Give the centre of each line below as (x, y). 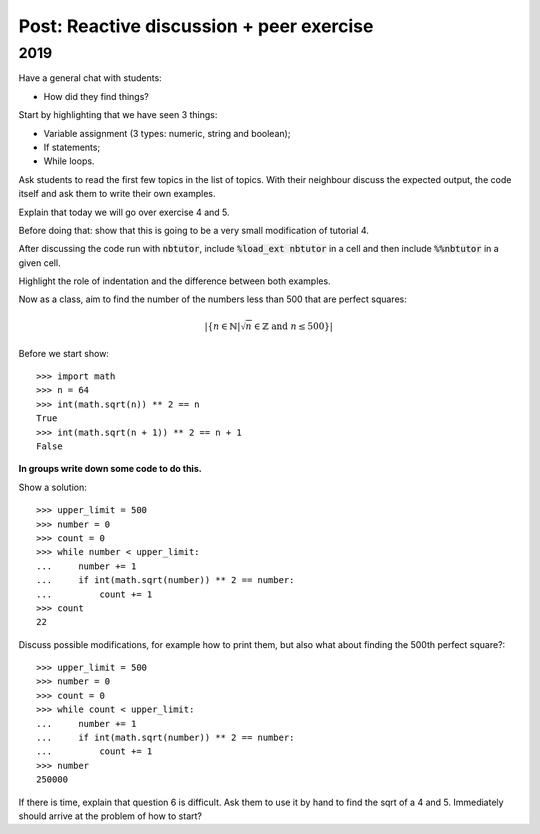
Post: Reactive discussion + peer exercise (196, 26)
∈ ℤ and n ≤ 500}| (293, 326)
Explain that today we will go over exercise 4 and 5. (124, 212)
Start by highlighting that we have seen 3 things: (118, 115)
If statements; (72, 147)
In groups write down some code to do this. (110, 469)
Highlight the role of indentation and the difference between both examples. (174, 281)
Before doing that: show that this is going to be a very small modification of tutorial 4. (194, 230)
